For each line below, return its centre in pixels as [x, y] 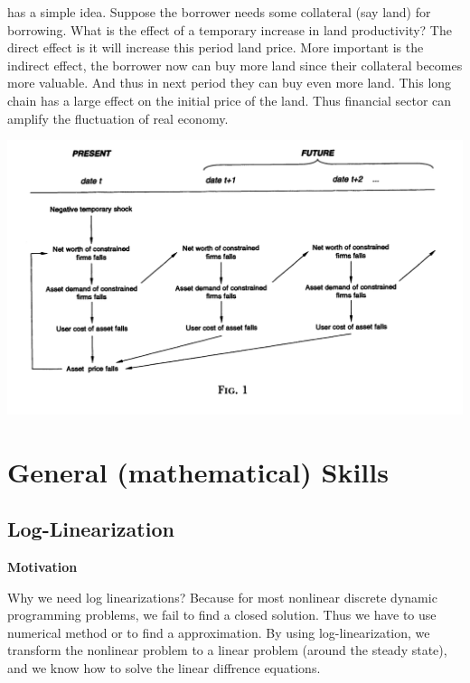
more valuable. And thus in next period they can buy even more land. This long [230, 83]
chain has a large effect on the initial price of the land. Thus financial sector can [230, 100]
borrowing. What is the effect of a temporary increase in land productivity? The [230, 29]
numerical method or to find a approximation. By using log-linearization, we [219, 632]
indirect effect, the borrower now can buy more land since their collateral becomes [235, 65]
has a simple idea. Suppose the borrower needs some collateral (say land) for [219, 12]
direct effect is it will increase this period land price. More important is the [216, 47]
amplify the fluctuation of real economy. [118, 118]
